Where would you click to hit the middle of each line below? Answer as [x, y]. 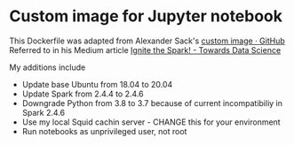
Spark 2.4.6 [43, 112]
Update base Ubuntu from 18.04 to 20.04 [97, 84]
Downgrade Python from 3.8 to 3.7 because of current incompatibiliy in [152, 103]
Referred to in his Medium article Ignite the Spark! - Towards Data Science [145, 50]
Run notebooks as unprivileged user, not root [104, 131]
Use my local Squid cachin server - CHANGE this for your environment [151, 122]
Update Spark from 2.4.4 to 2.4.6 [83, 94]
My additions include [48, 67]
